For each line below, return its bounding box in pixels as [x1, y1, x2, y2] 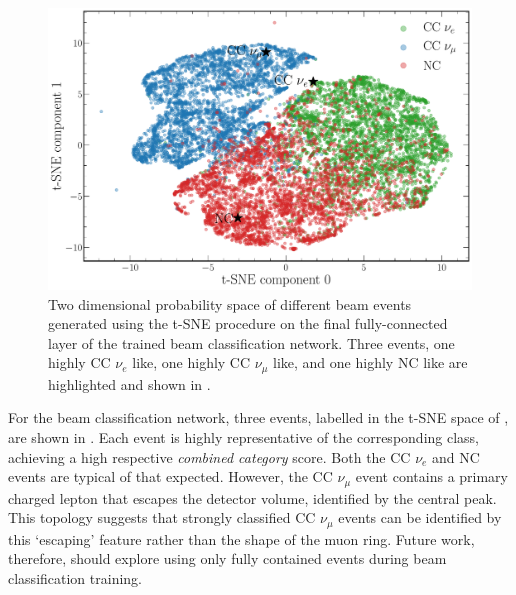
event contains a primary [355, 466, 508, 487]
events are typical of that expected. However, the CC [8, 466, 333, 487]
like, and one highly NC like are [273, 352, 468, 373]
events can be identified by [338, 507, 502, 528]
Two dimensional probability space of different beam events [48, 293, 412, 314]
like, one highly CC [132, 352, 251, 373]
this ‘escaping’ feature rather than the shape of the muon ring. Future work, [8, 528, 475, 549]
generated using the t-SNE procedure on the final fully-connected [48, 313, 448, 334]
